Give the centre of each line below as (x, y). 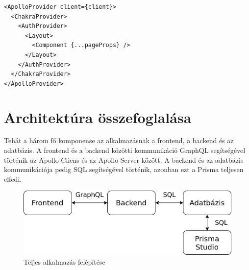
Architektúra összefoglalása (98, 117)
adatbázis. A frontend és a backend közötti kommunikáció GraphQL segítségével (125, 150)
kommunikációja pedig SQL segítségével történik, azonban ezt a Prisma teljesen (124, 169)
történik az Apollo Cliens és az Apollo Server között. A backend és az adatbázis (124, 160)
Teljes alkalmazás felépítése (64, 262)
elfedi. (13, 179)
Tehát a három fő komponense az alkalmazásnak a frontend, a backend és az (119, 140)
